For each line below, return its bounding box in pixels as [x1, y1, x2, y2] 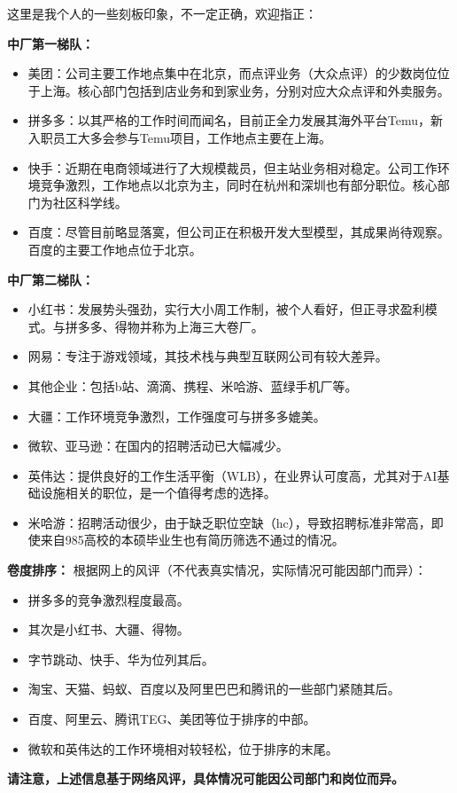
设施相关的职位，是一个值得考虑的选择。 [40, 483, 276, 502]
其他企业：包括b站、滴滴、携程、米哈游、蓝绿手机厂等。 [27, 376, 358, 395]
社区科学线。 [52, 192, 128, 211]
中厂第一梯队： [7, 34, 94, 52]
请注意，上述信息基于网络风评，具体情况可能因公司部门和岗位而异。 [7, 769, 404, 788]
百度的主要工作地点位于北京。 [27, 239, 202, 258]
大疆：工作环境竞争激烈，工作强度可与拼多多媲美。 [27, 406, 326, 425]
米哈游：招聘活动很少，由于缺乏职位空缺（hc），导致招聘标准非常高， [27, 513, 431, 531]
